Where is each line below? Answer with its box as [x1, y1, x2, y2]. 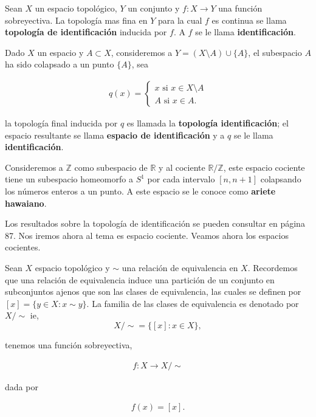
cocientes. [5, 241, 41, 253]
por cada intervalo [147, 173, 215, 185]
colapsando [260, 173, 301, 185]
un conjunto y [128, 2, 180, 14]
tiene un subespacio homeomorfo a [5, 173, 133, 185]
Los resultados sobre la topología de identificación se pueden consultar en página [5, 217, 305, 230]
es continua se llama [211, 13, 287, 26]
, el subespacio [248, 46, 302, 58]
